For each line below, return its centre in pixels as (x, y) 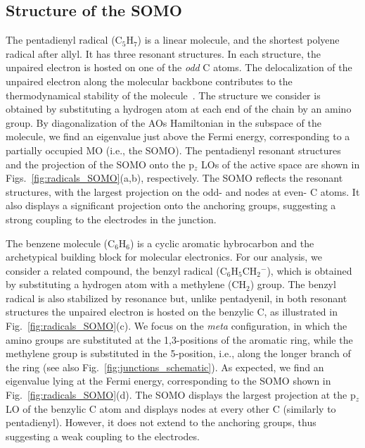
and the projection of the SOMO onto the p (100, 164)
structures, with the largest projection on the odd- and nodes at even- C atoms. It (183, 191)
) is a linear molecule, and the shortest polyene (238, 40)
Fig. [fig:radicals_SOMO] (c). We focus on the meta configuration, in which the (177, 326)
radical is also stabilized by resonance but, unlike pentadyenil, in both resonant (177, 298)
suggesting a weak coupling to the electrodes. (103, 436)
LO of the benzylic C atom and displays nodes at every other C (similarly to (171, 408)
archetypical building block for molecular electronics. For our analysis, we (164, 257)
